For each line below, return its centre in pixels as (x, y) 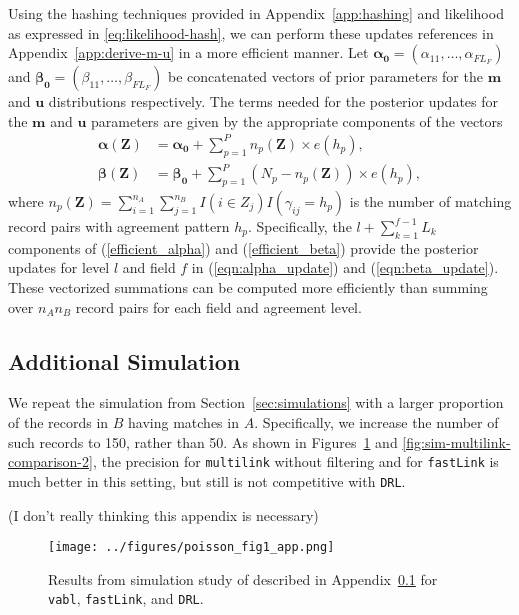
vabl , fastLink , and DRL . (126, 598)
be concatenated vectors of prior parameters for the (325, 76)
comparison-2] (50, 461)
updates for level (59, 267)
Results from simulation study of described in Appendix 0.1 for (243, 578)
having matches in (183, 422)
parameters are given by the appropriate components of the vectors (297, 120)
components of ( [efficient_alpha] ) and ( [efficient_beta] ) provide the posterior (243, 247)
